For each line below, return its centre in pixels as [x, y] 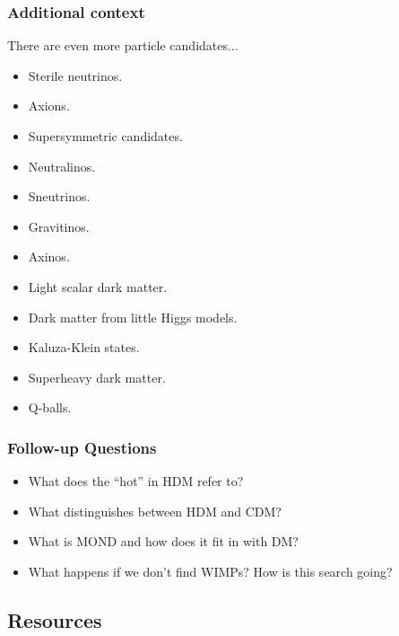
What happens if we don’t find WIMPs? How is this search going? [210, 571]
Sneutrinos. [59, 196]
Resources [55, 619]
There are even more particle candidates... [123, 45]
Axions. [49, 106]
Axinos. [49, 256]
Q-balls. [50, 407]
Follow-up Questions [82, 447]
